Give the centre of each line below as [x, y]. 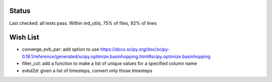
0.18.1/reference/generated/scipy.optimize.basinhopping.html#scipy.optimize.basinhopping [116, 56]
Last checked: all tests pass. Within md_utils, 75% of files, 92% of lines [83, 23]
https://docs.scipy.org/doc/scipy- [135, 49]
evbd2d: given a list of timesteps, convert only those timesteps [87, 70]
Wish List [24, 37]
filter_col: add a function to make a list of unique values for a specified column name [110, 63]
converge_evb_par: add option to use [60, 49]
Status [20, 11]
